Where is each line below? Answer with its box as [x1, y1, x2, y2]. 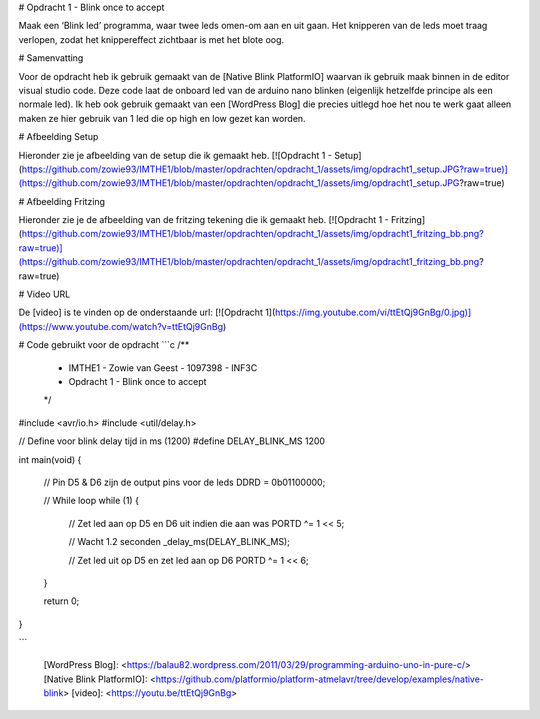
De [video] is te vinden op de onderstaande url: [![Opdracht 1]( [18, 306, 276, 319]
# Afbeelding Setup [18, 131, 99, 143]
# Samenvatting [18, 52, 84, 64]
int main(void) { [18, 453, 82, 465]
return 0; [43, 595, 80, 607]
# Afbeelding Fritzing [18, 195, 105, 207]
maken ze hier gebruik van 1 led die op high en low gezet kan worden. [18, 112, 306, 124]
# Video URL [18, 288, 71, 300]
